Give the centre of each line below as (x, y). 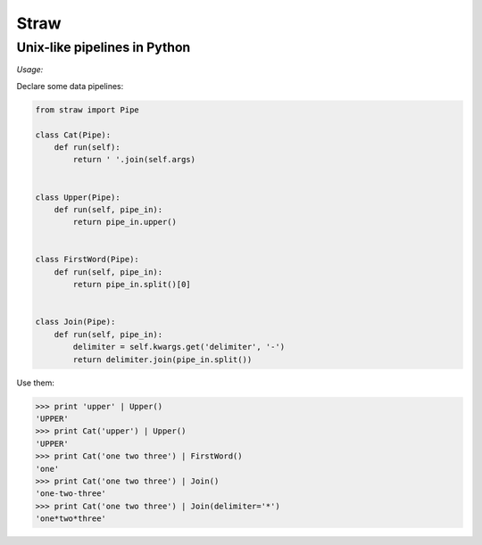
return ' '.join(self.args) (134, 160)
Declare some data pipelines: (70, 86)
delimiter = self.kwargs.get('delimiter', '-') (179, 347)
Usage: (30, 70)
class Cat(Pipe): (73, 135)
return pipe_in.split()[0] (132, 285)
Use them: (36, 383)
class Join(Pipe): (75, 322)
